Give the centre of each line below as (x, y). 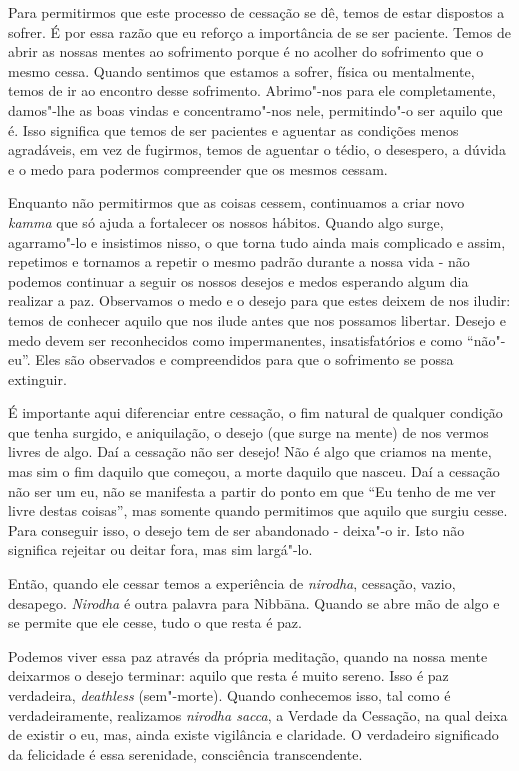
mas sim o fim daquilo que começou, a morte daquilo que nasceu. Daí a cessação (254, 471)
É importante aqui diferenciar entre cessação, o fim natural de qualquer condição (255, 412)
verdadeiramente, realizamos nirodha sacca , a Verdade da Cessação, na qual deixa (258, 714)
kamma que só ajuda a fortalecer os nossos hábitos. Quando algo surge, (226, 221)
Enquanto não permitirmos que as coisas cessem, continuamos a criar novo (236, 202)
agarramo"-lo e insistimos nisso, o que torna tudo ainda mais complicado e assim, (257, 241)
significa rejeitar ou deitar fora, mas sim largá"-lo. (160, 549)
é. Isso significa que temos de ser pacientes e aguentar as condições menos (233, 129)
